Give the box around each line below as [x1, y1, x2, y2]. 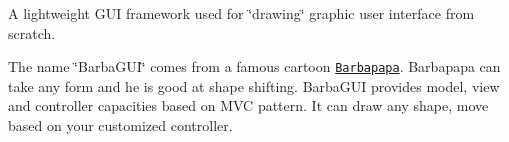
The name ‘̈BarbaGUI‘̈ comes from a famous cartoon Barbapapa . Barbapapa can [8, 56, 501, 77]
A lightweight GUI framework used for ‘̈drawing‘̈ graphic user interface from [8, 3, 475, 23]
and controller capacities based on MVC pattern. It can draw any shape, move [8, 95, 489, 116]
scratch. [8, 22, 56, 43]
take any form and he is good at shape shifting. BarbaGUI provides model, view [8, 75, 500, 96]
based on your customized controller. [8, 115, 233, 136]
